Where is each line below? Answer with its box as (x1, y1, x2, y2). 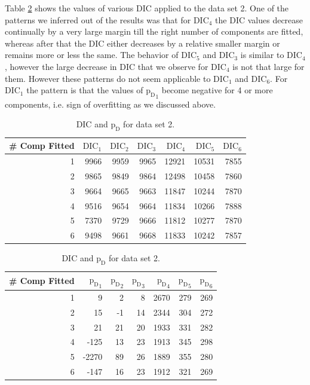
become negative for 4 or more (161, 84, 273, 96)
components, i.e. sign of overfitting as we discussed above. (5, 97, 216, 110)
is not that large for (232, 60, 305, 72)
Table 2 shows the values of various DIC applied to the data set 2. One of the (5, 2, 289, 14)
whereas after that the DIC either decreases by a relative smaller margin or (5, 36, 280, 49)
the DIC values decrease (215, 13, 303, 26)
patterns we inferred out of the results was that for (5, 13, 191, 26)
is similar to (240, 48, 284, 61)
